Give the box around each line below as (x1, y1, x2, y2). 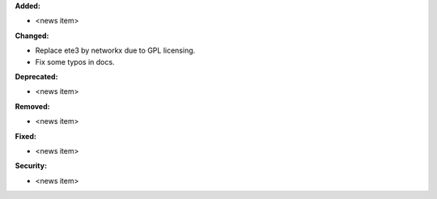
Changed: (15, 31, 49, 40)
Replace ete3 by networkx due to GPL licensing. (35, 45, 196, 56)
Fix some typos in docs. (35, 57, 115, 66)
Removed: (15, 101, 50, 111)
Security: (15, 161, 48, 171)
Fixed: (15, 131, 36, 141)
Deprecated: (15, 71, 58, 81)
